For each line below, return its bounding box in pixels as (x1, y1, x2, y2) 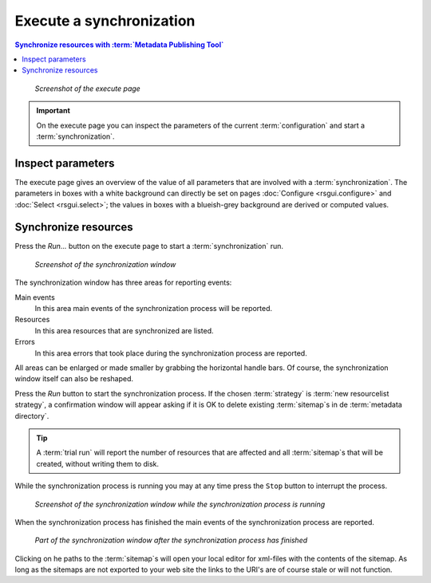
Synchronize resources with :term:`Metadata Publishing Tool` (14, 40, 224, 49)
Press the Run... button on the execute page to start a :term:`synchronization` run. (14, 242, 283, 251)
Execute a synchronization (14, 12, 196, 30)
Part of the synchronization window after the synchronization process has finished (34, 535, 308, 546)
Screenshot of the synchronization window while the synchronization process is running (34, 499, 326, 509)
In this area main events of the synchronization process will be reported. (34, 304, 273, 313)
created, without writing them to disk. (36, 459, 160, 468)
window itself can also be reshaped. (14, 374, 134, 384)
